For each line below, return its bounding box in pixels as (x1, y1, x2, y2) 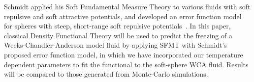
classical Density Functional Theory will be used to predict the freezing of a (4, 30, 232, 40)
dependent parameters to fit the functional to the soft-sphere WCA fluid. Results (4, 59, 249, 69)
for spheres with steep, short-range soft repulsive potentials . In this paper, (4, 21, 231, 31)
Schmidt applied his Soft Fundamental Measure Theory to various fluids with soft (4, 1, 251, 11)
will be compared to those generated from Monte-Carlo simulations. (4, 69, 208, 79)
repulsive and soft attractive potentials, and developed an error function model (4, 11, 242, 21)
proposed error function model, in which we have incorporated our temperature (4, 49, 243, 59)
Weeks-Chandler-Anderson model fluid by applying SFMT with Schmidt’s (4, 40, 227, 50)
